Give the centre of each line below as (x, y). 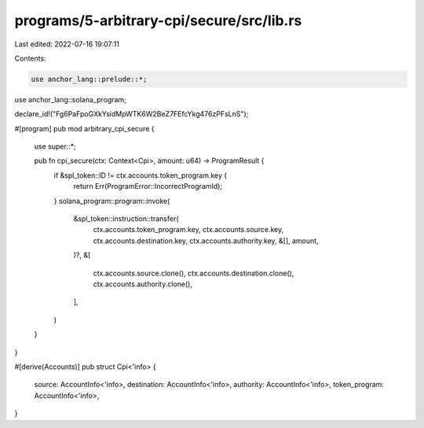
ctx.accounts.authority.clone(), (143, 284)
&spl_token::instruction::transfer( (126, 219)
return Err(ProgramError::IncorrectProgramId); (148, 186)
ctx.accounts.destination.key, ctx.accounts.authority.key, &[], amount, (206, 241)
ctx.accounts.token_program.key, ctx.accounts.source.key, (188, 230)
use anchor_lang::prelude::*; (89, 79)
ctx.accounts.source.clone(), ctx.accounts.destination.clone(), (194, 273)
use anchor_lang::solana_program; (71, 99)
